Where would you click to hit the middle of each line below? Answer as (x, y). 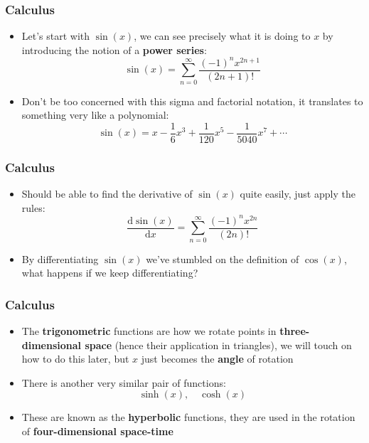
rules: (33, 207)
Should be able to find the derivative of (107, 194)
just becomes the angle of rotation (217, 359)
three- (295, 331)
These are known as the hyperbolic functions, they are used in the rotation (188, 417)
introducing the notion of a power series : (114, 49)
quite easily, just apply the (298, 194)
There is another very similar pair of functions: (124, 382)
